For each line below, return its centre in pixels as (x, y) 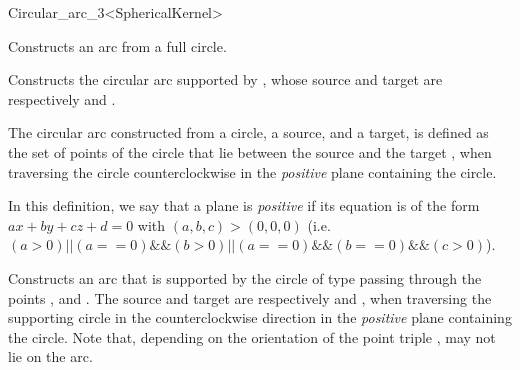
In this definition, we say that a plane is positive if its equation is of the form (244, 205)
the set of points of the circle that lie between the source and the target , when (250, 151)
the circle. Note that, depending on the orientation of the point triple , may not (252, 336)
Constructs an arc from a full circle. (117, 45)
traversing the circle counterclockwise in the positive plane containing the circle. (252, 171)
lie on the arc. (50, 356)
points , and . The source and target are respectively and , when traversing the (250, 297)
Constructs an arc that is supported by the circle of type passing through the (245, 277)
